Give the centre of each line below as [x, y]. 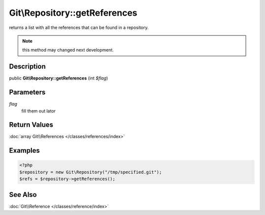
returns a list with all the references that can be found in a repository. [79, 27]
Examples [25, 150]
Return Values [31, 125]
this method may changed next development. [68, 50]
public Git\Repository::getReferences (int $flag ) [58, 78]
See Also [23, 195]
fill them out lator [39, 111]
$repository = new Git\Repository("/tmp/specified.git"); [91, 172]
